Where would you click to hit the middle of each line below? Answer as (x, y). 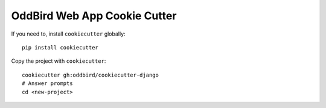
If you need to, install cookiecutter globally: (69, 34)
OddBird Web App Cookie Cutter (94, 16)
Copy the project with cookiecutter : (59, 61)
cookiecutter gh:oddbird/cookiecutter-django (91, 75)
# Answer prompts (47, 84)
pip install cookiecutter (60, 47)
